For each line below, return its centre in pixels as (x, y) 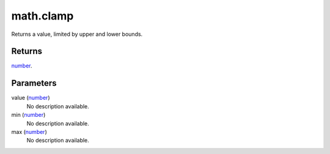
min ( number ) (28, 115)
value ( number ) (31, 98)
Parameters (34, 83)
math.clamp (42, 16)
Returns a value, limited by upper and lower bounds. (77, 34)
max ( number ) (29, 131)
